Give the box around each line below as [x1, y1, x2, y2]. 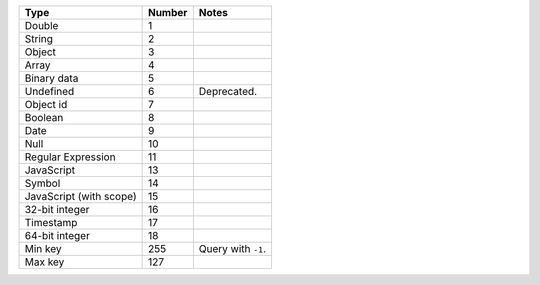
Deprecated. [198, 85, 258, 98]
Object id [24, 98, 68, 111]
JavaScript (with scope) [24, 190, 137, 203]
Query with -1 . [198, 242, 267, 255]
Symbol [24, 176, 61, 190]
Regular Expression [24, 150, 116, 164]
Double [24, 19, 59, 32]
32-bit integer [24, 203, 90, 216]
